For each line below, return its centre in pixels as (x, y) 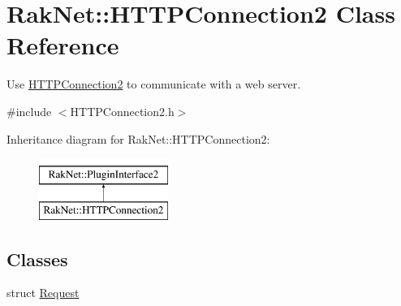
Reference (63, 45)
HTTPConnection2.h (122, 111)
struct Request (43, 293)
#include (29, 111)
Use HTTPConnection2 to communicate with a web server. (154, 84)
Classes (37, 259)
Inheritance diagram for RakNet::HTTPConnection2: (138, 138)
